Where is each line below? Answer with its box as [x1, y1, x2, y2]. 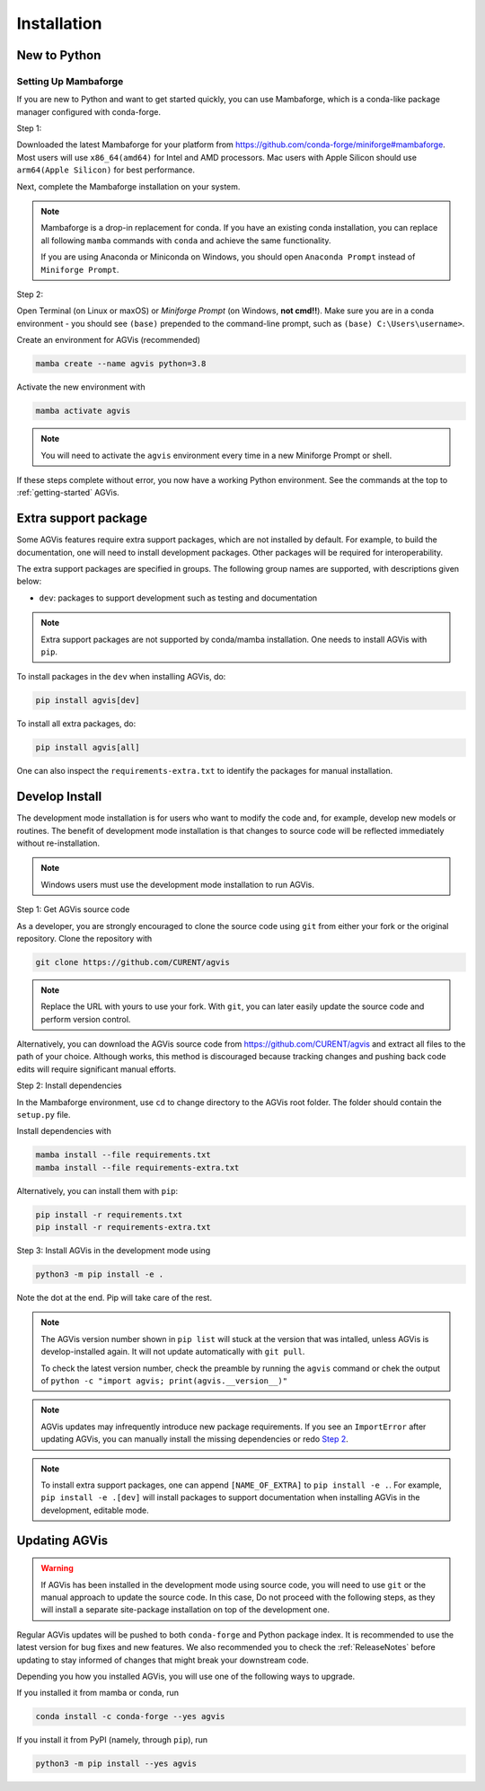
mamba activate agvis [35, 406, 131, 417]
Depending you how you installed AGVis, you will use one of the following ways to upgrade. [16, 1671, 355, 1681]
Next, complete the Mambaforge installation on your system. [16, 180, 241, 192]
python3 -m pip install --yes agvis [35, 1759, 198, 1769]
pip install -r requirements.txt [35, 1209, 183, 1220]
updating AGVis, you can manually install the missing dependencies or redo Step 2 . [40, 1434, 349, 1444]
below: [16, 575, 42, 587]
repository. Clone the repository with [16, 933, 153, 944]
